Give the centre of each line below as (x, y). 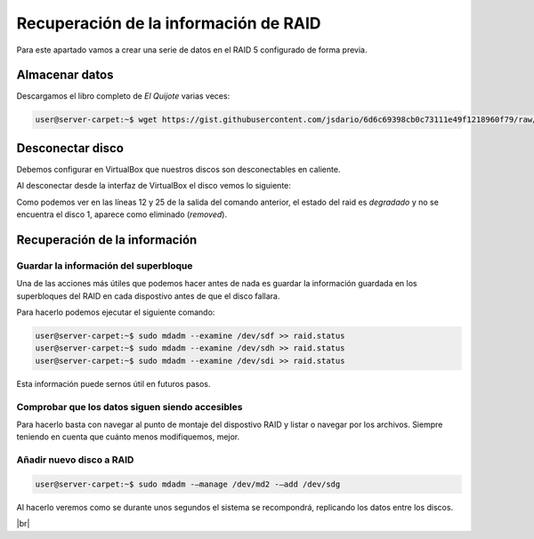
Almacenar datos (65, 75)
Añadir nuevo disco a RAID (75, 460)
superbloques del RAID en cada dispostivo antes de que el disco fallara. (148, 296)
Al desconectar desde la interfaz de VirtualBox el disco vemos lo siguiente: (154, 186)
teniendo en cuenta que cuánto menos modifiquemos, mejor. (128, 437)
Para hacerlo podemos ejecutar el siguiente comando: (116, 312)
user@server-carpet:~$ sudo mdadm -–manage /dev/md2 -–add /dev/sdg (188, 484)
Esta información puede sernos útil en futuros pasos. (113, 383)
